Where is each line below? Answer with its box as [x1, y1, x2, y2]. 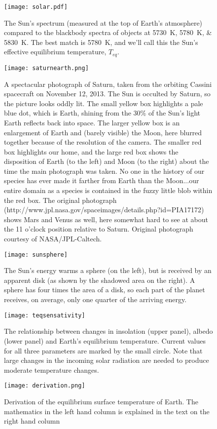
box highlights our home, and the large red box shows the [4, 146, 179, 156]
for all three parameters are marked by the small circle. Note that [4, 345, 203, 355]
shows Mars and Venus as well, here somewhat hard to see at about [4, 214, 208, 224]
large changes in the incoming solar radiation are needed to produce [4, 355, 209, 365]
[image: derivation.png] [4, 382, 85, 390]
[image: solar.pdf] [4, 3, 68, 10]
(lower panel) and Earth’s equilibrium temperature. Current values [4, 335, 206, 346]
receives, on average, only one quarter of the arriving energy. [4, 294, 187, 305]
